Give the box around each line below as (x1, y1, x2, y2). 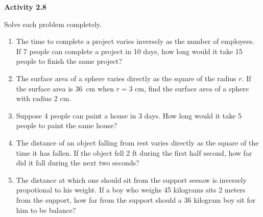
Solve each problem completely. (4, 18, 102, 29)
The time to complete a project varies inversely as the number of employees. (16, 36, 255, 46)
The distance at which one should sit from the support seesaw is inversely (16, 174, 247, 185)
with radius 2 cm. (16, 93, 71, 104)
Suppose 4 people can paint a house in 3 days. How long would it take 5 (16, 110, 242, 120)
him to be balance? (16, 204, 76, 215)
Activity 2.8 (4, 2, 46, 12)
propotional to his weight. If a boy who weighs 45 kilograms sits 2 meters (16, 184, 246, 195)
